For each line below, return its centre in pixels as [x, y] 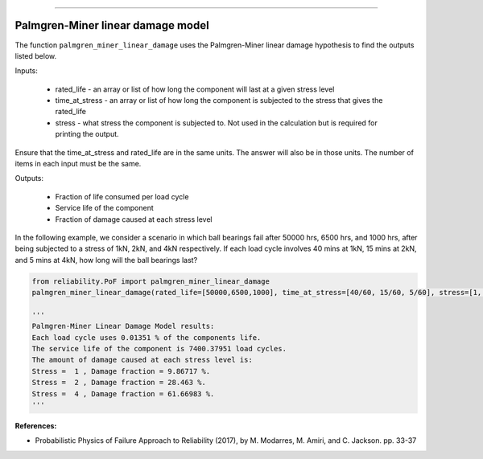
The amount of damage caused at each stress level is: [142, 360]
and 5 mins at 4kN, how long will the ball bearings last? [106, 260]
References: [36, 426]
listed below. [36, 55]
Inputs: [26, 71]
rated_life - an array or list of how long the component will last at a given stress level [195, 89]
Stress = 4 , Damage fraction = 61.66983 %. [123, 393]
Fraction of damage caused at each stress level [134, 219]
